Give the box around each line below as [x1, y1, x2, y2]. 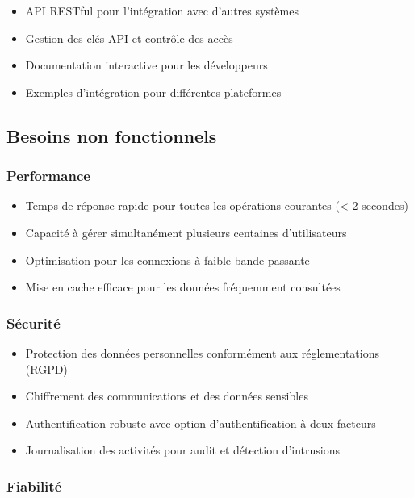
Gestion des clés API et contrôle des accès [25, 29, 233, 46]
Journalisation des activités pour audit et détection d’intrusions [25, 442, 341, 458]
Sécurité [6, 312, 61, 333]
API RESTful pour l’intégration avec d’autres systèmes [25, 2, 299, 19]
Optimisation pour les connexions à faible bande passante [25, 251, 310, 268]
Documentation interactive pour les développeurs [25, 56, 268, 73]
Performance [6, 165, 90, 186]
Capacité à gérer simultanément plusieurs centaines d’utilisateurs [25, 224, 347, 241]
